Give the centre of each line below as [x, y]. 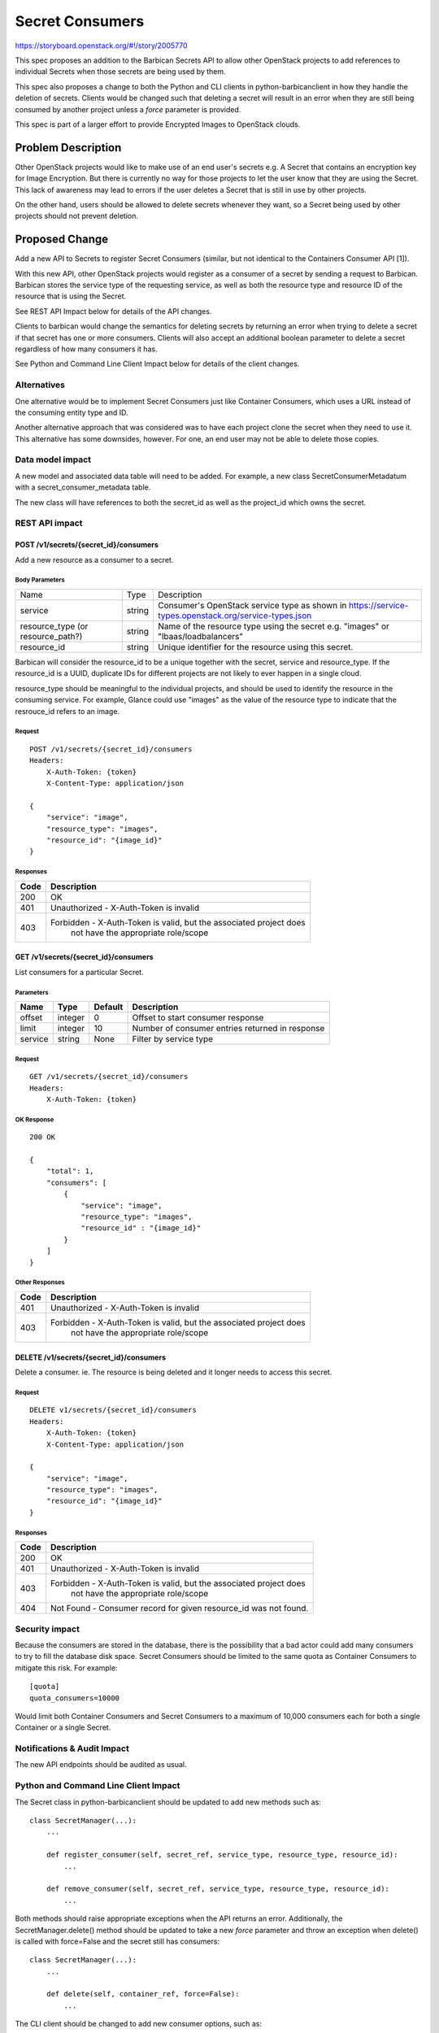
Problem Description [68, 148]
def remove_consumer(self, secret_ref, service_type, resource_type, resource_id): [218, 1889]
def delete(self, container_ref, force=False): [143, 1994]
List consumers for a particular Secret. [79, 972]
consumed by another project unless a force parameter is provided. [128, 109]
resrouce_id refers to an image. [67, 711]
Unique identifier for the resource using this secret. [256, 646]
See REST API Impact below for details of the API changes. [113, 311]
